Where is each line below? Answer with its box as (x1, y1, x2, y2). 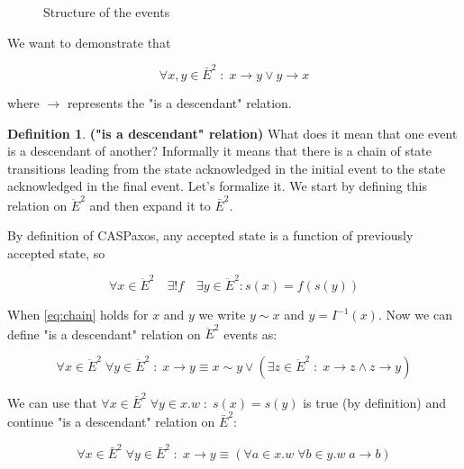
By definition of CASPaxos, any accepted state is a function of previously (7, 226, 414, 245)
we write (198, 305, 246, 324)
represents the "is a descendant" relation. (67, 93, 292, 112)
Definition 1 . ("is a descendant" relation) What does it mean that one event (7, 123, 458, 142)
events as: (223, 324, 277, 343)
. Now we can (378, 305, 452, 324)
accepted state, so (7, 243, 105, 262)
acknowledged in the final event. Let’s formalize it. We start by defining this (7, 176, 428, 195)
